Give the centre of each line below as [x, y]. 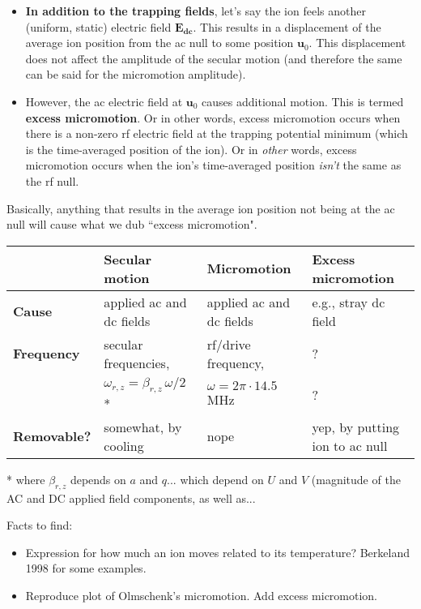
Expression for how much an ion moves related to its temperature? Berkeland [217, 552]
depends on [98, 479]
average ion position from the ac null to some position [159, 43]
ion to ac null [350, 445]
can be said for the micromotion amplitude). [136, 74]
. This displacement [357, 43]
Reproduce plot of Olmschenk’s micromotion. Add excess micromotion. [202, 596]
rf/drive [229, 344]
